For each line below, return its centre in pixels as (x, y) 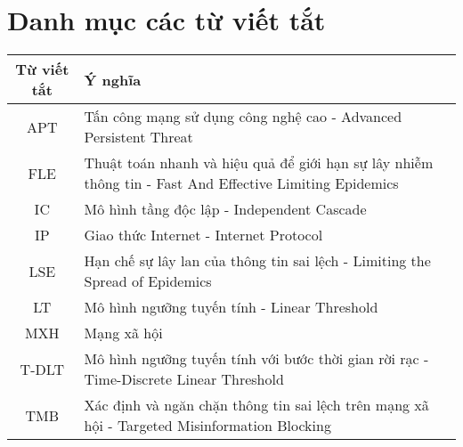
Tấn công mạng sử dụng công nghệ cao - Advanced (243, 117)
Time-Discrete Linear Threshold (184, 379)
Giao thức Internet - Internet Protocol (203, 235)
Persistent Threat (138, 137)
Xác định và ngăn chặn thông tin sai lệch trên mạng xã (256, 405)
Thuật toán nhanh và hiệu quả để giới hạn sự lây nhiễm (259, 163)
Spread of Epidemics (148, 281)
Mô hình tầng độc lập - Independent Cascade (225, 209)
